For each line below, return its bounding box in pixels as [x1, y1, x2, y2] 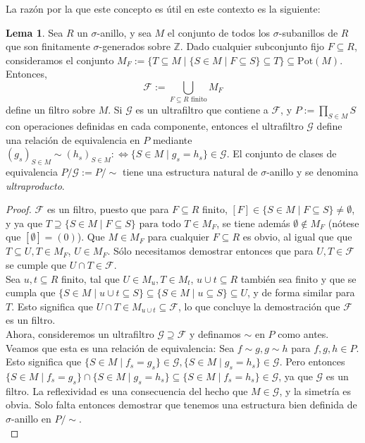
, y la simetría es [279, 383, 352, 398]
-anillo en [11, 411, 51, 425]
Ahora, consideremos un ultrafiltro [6, 327, 154, 341]
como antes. [278, 327, 329, 341]
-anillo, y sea [97, 25, 151, 40]
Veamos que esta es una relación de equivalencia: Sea [6, 340, 235, 355]
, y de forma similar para [247, 285, 355, 300]
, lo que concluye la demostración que [178, 298, 340, 313]
